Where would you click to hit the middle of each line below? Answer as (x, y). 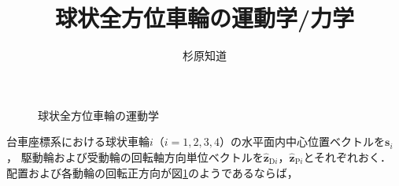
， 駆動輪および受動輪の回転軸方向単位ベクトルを (135, 156)
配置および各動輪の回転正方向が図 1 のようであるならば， (152, 172)
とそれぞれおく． (347, 156)
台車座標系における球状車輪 (78, 141)
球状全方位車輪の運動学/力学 (205, 18)
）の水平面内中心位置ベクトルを (303, 141)
